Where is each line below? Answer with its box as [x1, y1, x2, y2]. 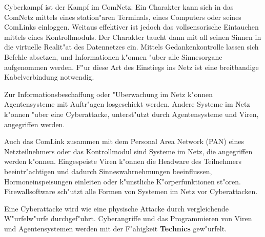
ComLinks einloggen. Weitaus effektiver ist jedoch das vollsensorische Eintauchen [4, 21, 259, 32]
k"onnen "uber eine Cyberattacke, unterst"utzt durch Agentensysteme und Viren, [4, 108, 259, 119]
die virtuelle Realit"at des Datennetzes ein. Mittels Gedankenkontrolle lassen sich [4, 41, 259, 52]
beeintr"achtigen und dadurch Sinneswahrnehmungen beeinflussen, [4, 165, 212, 176]
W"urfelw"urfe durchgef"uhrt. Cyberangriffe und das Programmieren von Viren [4, 213, 252, 224]
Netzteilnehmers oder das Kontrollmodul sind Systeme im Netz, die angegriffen [4, 146, 253, 156]
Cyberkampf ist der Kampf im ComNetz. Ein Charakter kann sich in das [4, 2, 234, 12]
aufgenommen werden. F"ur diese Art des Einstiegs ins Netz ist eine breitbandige [4, 61, 259, 72]
